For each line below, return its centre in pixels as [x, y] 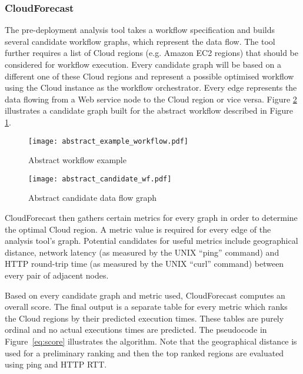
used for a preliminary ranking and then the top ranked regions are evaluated [144, 353]
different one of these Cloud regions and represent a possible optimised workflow [149, 76]
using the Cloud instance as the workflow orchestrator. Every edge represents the [151, 87]
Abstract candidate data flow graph [92, 198]
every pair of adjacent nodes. [57, 275]
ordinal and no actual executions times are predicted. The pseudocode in [136, 330]
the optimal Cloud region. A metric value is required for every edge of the [138, 229]
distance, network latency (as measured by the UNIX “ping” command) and [142, 252]
